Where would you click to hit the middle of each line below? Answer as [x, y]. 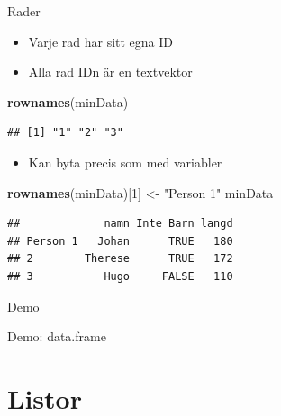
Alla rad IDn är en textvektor [110, 72]
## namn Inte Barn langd [120, 224]
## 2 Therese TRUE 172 [120, 259]
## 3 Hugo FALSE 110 [120, 276]
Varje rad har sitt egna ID [101, 41]
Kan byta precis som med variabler [125, 162]
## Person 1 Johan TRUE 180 [120, 241]
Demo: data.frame [57, 336]
